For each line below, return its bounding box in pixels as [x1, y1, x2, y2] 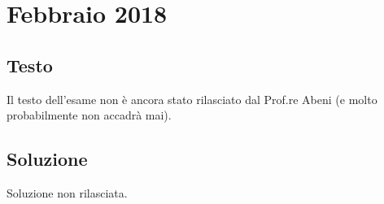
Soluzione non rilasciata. [7, 184, 128, 201]
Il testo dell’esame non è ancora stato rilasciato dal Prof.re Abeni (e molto [7, 90, 377, 107]
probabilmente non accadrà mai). [7, 106, 172, 124]
